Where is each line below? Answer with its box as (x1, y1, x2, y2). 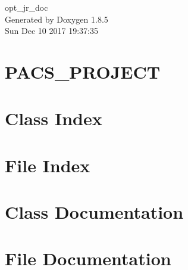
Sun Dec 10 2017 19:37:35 (5, 24, 98, 37)
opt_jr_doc (5, 1, 48, 13)
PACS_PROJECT (5, 59, 161, 83)
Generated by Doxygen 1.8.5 (5, 13, 108, 25)
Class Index (5, 106, 102, 131)
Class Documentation (5, 200, 184, 224)
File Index (5, 153, 90, 177)
